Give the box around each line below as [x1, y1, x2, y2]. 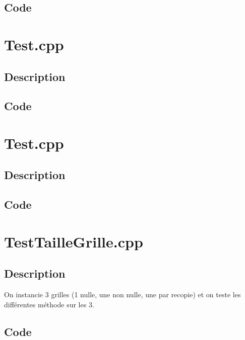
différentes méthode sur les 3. [4, 299, 94, 309]
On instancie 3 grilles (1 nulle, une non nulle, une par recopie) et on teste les [4, 289, 241, 300]
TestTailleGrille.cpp [4, 231, 143, 251]
